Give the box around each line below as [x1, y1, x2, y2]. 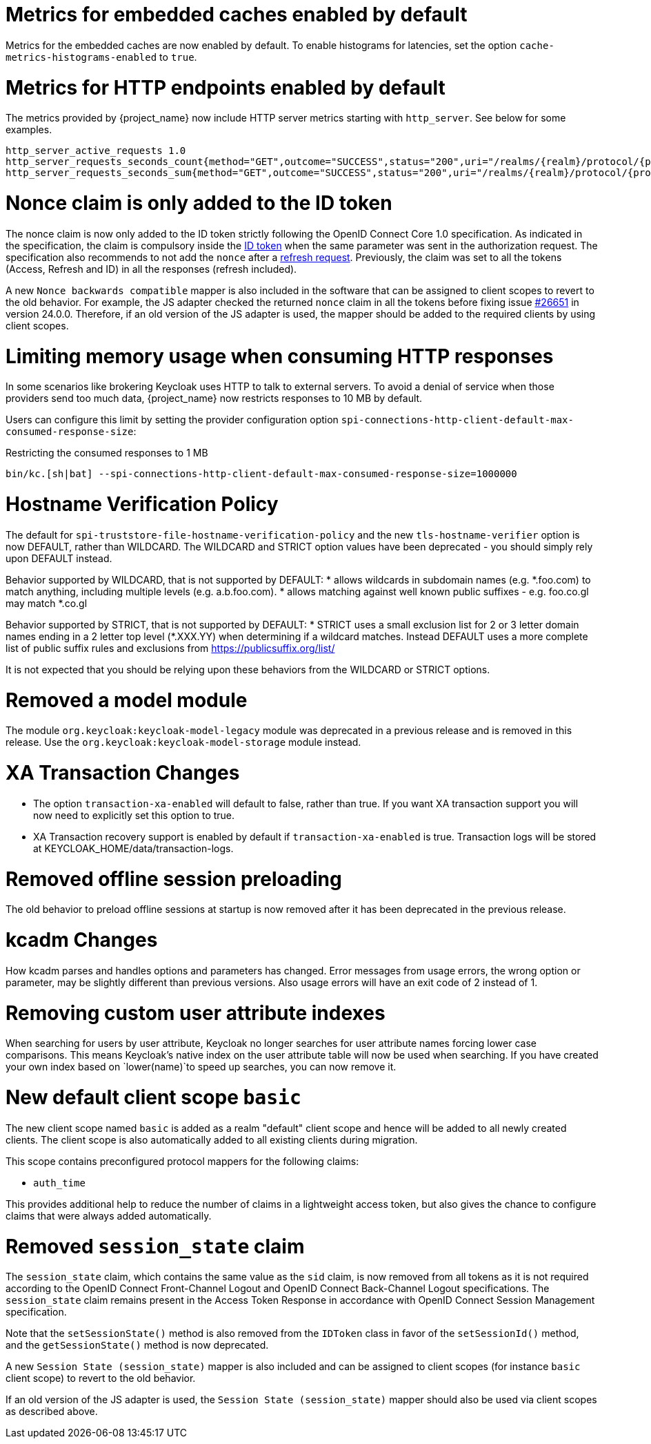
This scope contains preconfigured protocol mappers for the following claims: [6, 1155, 359, 1167]
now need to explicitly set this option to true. [33, 809, 235, 821]
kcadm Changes [6, 928, 158, 952]
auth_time [33, 1177, 86, 1188]
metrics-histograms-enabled [6, 51, 157, 63]
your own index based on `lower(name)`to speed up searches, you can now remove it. [6, 1061, 397, 1073]
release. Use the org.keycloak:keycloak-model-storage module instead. [6, 736, 361, 749]
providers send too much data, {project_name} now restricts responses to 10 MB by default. [6, 392, 423, 405]
